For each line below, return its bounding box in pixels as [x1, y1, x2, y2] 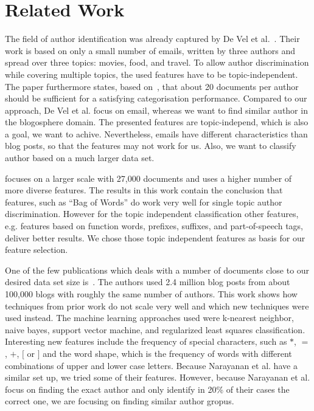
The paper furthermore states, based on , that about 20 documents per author [5, 80, 299, 92]
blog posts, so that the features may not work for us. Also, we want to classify [5, 139, 296, 152]
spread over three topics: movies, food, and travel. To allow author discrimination [5, 56, 309, 69]
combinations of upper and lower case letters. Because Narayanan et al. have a [5, 359, 298, 371]
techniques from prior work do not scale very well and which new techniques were [5, 299, 309, 312]
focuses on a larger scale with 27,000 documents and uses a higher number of [5, 171, 292, 184]
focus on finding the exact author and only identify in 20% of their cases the [5, 382, 290, 395]
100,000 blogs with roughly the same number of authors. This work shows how [5, 288, 298, 300]
